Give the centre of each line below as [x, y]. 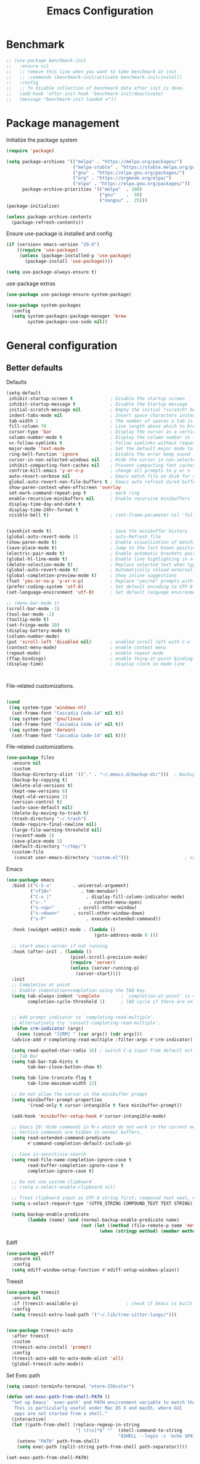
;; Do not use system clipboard [52, 1182]
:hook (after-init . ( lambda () [52, 951]
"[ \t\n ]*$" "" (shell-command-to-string [129, 1430]
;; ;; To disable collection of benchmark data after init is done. [96, 88]
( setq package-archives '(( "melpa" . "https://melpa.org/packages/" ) [94, 162]
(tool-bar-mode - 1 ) [30, 614]
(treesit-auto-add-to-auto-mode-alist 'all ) [68, 1358]
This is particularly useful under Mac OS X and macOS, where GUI [98, 1408]
